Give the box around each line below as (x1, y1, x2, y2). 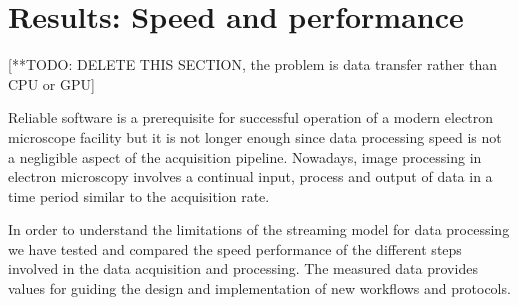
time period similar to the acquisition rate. (8, 185, 270, 206)
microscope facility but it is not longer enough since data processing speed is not (8, 126, 502, 147)
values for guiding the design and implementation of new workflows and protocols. (8, 278, 511, 299)
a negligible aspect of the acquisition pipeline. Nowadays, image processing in (8, 146, 482, 167)
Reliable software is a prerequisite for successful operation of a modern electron (8, 107, 494, 128)
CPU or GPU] (8, 73, 95, 94)
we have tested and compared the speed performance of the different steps (8, 238, 462, 259)
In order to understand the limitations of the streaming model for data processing (8, 219, 510, 240)
